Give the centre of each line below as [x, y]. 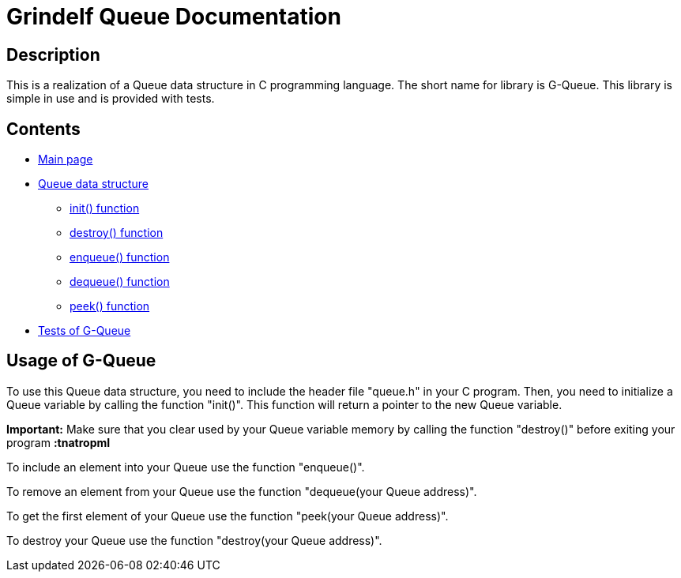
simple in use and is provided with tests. [111, 99]
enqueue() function [120, 257]
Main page [66, 160]
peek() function [110, 306]
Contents [43, 129]
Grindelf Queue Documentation [174, 17]
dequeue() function [120, 282]
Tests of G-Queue [85, 331]
